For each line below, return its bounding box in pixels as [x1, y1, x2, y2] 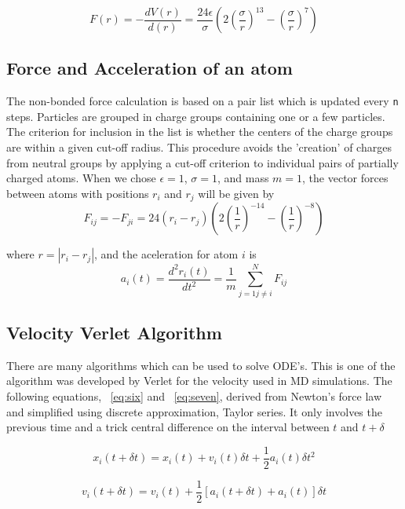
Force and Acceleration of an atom [6, 56, 293, 80]
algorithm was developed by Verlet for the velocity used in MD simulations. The [6, 372, 392, 389]
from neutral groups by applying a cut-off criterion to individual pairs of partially [6, 154, 399, 170]
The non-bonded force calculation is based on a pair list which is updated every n [6, 93, 399, 109]
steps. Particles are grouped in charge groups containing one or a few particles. [6, 108, 385, 124]
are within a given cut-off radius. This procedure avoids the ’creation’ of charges [6, 139, 392, 156]
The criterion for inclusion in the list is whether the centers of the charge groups [6, 123, 393, 140]
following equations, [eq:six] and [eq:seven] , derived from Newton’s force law [6, 387, 382, 404]
